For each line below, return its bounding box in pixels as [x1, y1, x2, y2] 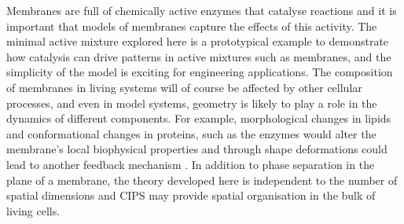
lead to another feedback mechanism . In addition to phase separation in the [6, 156, 375, 172]
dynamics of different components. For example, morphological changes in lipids [6, 110, 391, 127]
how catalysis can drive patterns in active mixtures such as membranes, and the [6, 48, 391, 64]
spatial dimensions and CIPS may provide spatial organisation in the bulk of [6, 187, 376, 204]
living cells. [6, 202, 61, 218]
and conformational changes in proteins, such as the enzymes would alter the [6, 125, 376, 141]
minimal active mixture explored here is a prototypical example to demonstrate [6, 33, 389, 50]
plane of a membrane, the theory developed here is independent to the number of [6, 171, 398, 188]
